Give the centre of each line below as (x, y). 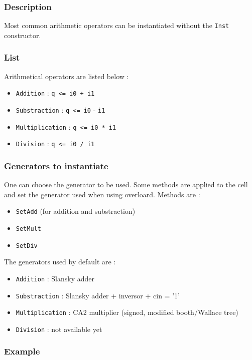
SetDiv (27, 246)
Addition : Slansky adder (55, 278)
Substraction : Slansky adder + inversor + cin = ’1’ (98, 295)
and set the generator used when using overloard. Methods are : (102, 194)
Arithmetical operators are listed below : (67, 76)
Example (22, 351)
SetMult (28, 229)
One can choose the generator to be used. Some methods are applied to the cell (126, 185)
